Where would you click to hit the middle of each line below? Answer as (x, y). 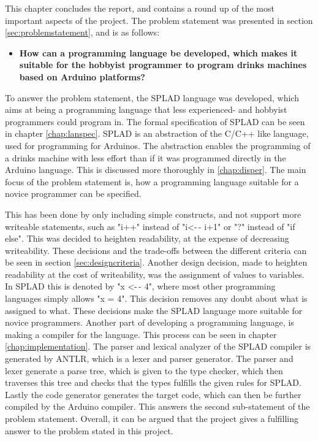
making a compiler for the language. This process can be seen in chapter (141, 334)
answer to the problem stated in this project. (89, 430)
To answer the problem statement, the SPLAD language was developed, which (152, 97)
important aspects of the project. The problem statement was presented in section (159, 20)
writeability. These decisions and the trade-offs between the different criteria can (156, 250)
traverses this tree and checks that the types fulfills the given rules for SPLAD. (153, 382)
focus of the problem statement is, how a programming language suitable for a (152, 181)
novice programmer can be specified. (73, 194)
